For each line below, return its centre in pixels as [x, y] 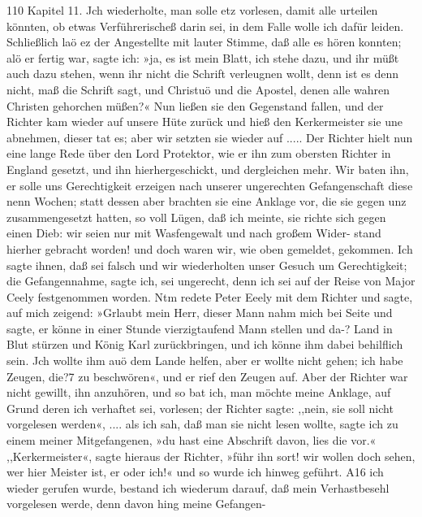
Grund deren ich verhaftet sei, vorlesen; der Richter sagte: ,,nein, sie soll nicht [200, 408]
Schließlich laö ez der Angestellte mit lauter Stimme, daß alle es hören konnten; [204, 42]
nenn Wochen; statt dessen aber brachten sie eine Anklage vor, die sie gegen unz [207, 201]
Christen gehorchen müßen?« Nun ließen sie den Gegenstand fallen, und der [195, 105]
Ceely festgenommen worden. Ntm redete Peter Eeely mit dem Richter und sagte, [210, 296]
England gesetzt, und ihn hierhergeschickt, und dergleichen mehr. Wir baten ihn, [208, 169]
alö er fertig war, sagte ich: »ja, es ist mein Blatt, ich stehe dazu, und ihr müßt [203, 57]
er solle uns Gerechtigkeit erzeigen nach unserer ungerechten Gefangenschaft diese [210, 185]
